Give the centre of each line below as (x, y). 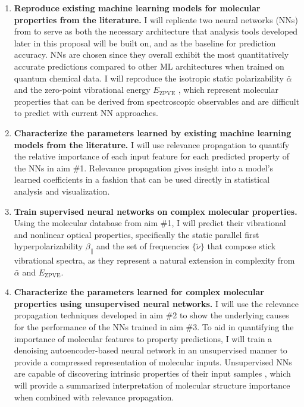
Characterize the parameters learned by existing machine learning (153, 132)
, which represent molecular (228, 90)
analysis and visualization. (62, 191)
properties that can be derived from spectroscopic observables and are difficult (157, 101)
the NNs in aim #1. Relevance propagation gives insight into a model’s (144, 168)
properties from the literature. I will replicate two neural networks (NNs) (156, 19)
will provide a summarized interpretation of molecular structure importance (152, 385)
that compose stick (242, 246)
